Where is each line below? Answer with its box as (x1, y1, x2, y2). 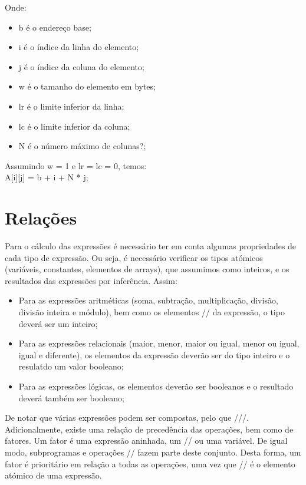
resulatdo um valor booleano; (18, 360, 124, 372)
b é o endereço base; (18, 21, 91, 33)
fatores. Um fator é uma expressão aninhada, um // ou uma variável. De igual (5, 434, 288, 447)
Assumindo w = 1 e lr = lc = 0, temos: (5, 159, 147, 171)
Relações (5, 206, 77, 230)
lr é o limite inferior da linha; (18, 100, 124, 112)
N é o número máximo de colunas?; (18, 140, 146, 152)
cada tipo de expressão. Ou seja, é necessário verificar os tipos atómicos (5, 251, 263, 263)
